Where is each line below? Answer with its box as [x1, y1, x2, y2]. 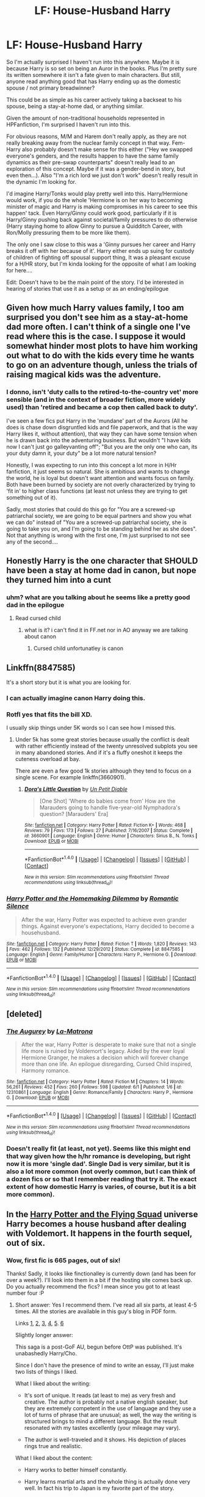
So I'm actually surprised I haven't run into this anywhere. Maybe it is [6, 58, 180, 65]
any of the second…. [6, 538, 59, 545]
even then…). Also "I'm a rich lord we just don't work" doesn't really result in [6, 172, 198, 179]
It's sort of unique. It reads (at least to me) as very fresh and [24, 1391, 176, 1399]
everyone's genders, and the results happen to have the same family [6, 152, 179, 159]
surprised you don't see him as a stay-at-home [6, 312, 189, 322]
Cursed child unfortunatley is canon [33, 645, 124, 652]
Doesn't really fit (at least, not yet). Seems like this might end [6, 1145, 191, 1153]
